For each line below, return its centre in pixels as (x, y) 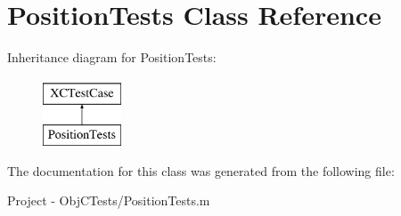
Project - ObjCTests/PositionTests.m (109, 200)
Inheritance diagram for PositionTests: (112, 57)
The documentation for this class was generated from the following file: (201, 170)
